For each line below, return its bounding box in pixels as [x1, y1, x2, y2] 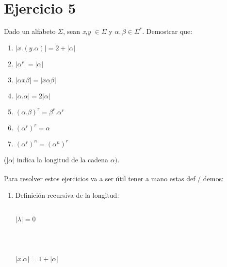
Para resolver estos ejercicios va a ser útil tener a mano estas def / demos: [4, 173, 224, 183]
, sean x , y [63, 26, 91, 36]
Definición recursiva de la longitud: [15, 189, 119, 200]
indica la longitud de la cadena [16, 154, 109, 164]
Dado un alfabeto [4, 26, 56, 36]
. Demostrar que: [142, 26, 193, 36]
